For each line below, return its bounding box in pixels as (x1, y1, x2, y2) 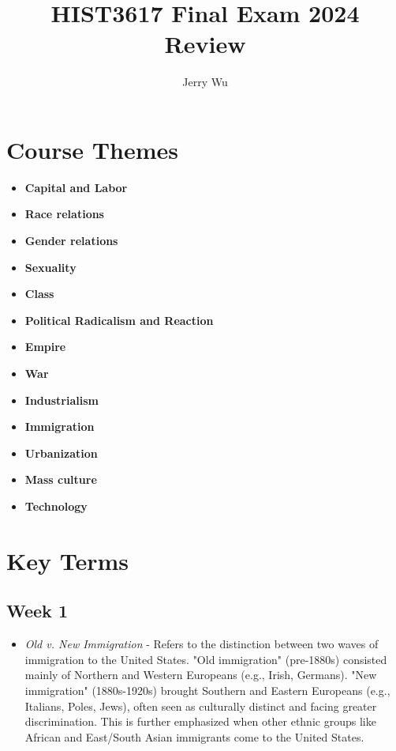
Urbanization (24, 444, 98, 461)
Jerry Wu (182, 74, 228, 90)
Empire (24, 338, 66, 355)
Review (164, 28, 246, 60)
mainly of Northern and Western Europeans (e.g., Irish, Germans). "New (24, 666, 377, 683)
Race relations (24, 206, 104, 222)
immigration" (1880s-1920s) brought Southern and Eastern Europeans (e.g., (24, 681, 390, 698)
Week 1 (6, 598, 68, 623)
